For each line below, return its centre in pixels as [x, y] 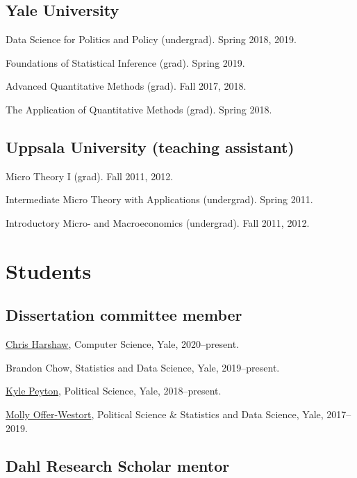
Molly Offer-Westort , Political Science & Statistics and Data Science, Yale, [165, 414]
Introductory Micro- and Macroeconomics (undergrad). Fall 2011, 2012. [158, 222]
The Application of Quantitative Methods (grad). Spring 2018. [139, 109]
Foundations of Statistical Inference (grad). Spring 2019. [125, 62]
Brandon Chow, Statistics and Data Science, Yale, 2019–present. [143, 367]
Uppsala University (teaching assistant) [150, 146]
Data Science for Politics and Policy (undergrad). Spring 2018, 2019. [151, 39]
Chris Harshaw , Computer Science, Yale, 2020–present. [122, 344]
